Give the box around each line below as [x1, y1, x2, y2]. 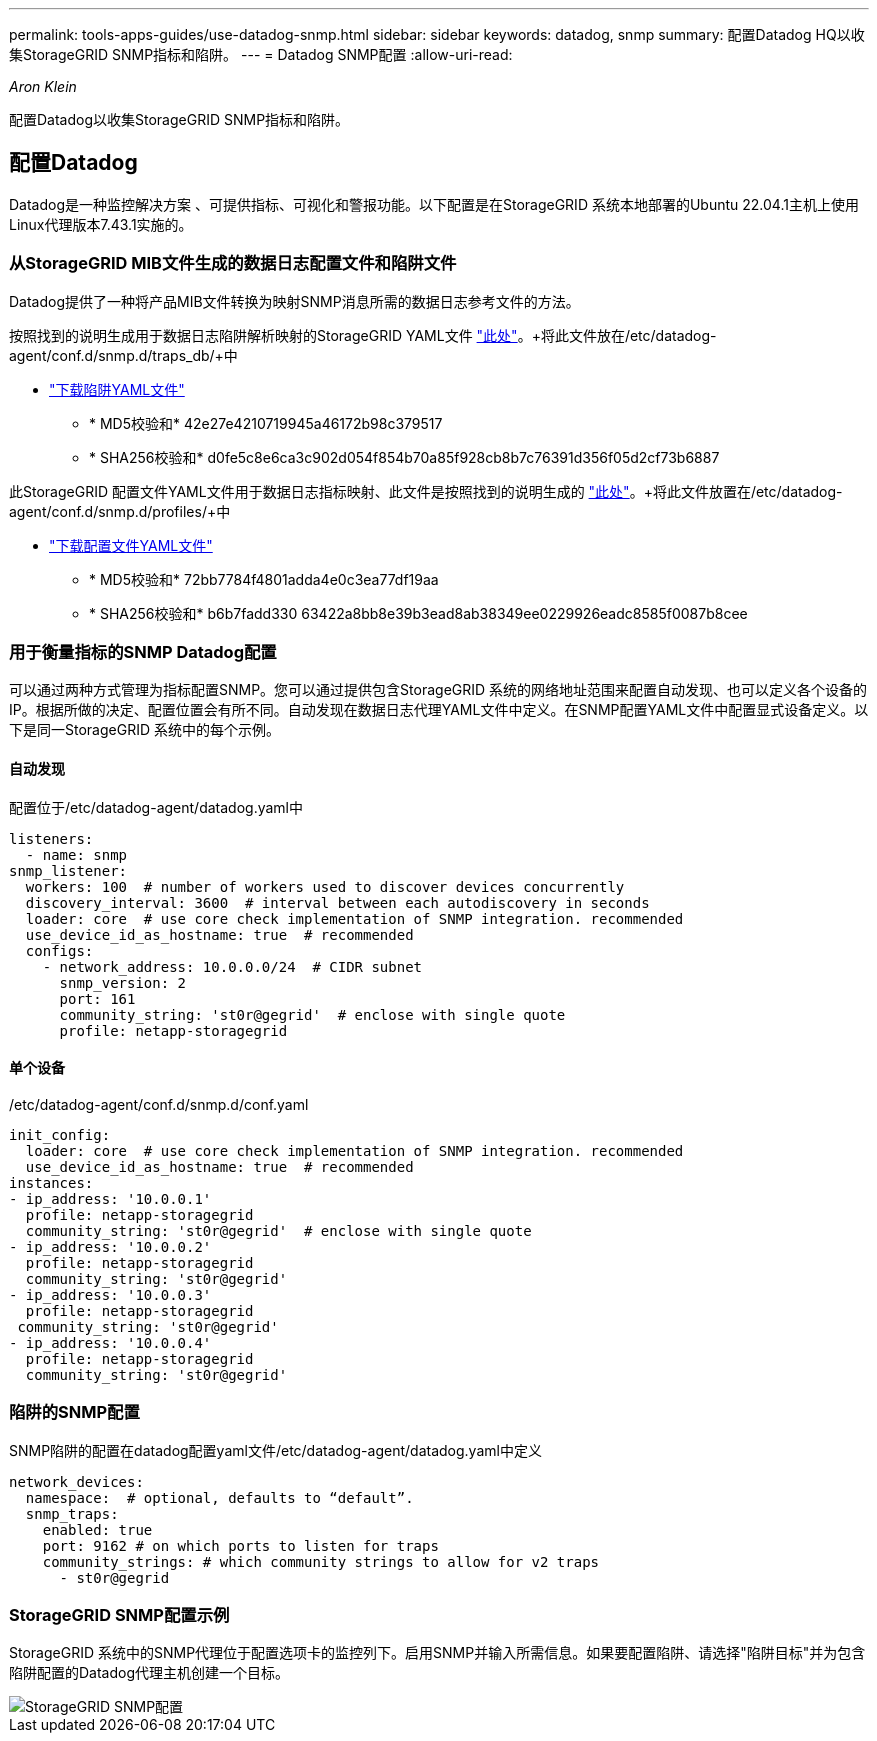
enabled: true [42, 1521, 153, 1538]
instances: [9, 1174, 94, 1191]
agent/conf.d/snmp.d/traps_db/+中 [9, 346, 238, 364]
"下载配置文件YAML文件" [49, 536, 213, 554]
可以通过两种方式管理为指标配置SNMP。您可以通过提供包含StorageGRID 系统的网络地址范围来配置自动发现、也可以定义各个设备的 [9, 681, 868, 699]
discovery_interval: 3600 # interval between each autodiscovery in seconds [25, 894, 650, 911]
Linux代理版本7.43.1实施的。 [9, 215, 193, 233]
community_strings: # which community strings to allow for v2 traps [42, 1553, 600, 1570]
